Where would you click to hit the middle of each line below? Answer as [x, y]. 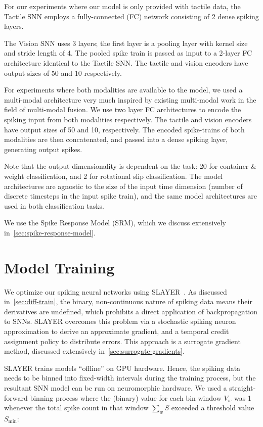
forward [16, 397]
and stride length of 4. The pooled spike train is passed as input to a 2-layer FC [128, 53]
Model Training [59, 267]
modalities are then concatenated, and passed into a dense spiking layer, [116, 139]
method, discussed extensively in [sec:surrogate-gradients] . [94, 351]
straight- [243, 387]
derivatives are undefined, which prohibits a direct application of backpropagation [131, 311]
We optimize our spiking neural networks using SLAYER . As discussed [116, 291]
